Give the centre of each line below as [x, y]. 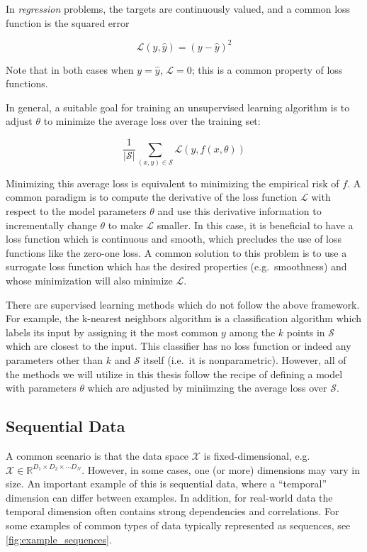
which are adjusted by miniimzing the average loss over [207, 388]
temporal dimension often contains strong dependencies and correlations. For [173, 511]
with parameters [41, 388]
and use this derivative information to [239, 211]
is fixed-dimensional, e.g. [257, 455]
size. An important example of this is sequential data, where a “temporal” [166, 484]
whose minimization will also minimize [89, 281]
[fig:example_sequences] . [59, 539]
